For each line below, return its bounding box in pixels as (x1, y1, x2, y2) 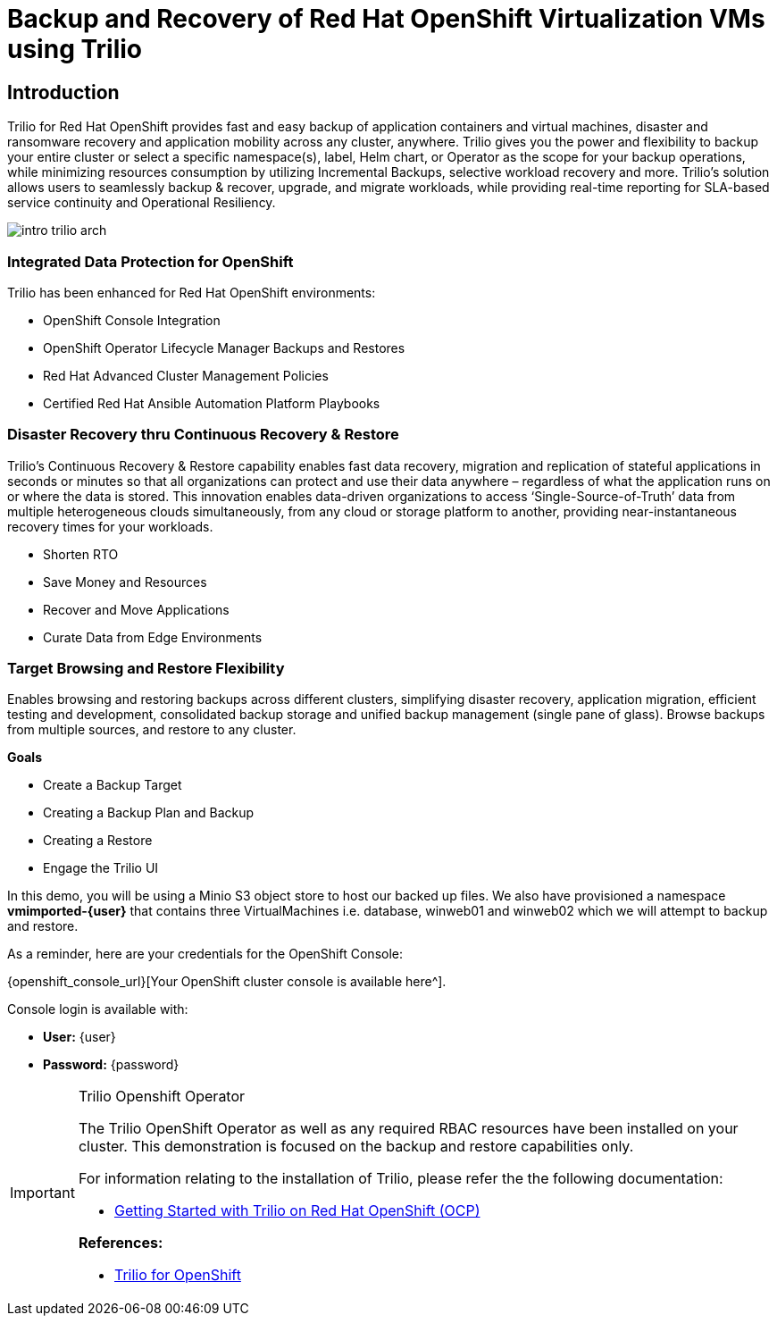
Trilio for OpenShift (113, 1266, 241, 1285)
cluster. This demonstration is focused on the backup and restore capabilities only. (78, 1137, 634, 1156)
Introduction (7, 80, 120, 104)
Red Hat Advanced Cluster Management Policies (43, 367, 329, 383)
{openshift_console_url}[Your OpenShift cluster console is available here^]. (7, 974, 447, 990)
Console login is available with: (7, 1001, 188, 1017)
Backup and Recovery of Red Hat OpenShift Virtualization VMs (7, 4, 765, 34)
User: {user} (43, 1029, 116, 1045)
